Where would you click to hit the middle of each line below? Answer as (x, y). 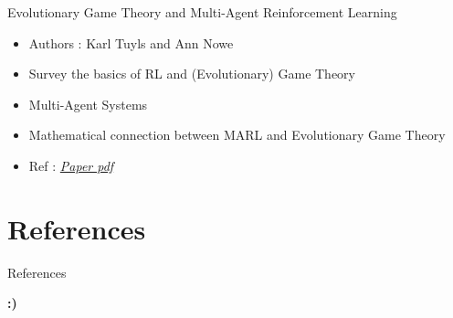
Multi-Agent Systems (88, 104)
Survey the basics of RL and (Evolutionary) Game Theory (192, 74)
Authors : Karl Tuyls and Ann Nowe (131, 42)
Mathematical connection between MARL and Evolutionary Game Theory (237, 135)
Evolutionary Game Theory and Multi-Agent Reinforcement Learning (202, 12)
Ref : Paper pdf (71, 165)
